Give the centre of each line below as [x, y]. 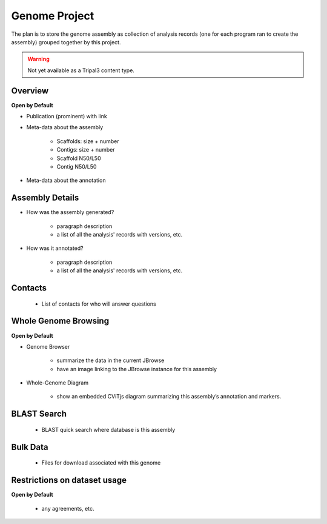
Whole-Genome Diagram [58, 383]
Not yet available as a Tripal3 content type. [81, 70]
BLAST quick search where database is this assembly [108, 429]
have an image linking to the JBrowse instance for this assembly [137, 369]
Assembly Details [45, 198]
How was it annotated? [55, 248]
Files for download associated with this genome [101, 463]
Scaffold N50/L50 [79, 158]
